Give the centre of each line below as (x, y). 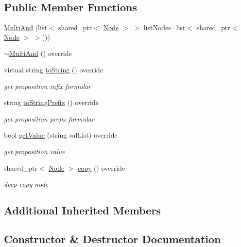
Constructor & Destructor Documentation (112, 238)
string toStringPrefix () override (51, 102)
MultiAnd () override (40, 53)
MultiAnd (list (26, 27)
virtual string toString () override (54, 69)
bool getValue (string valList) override (61, 135)
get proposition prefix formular (49, 118)
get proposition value (34, 151)
